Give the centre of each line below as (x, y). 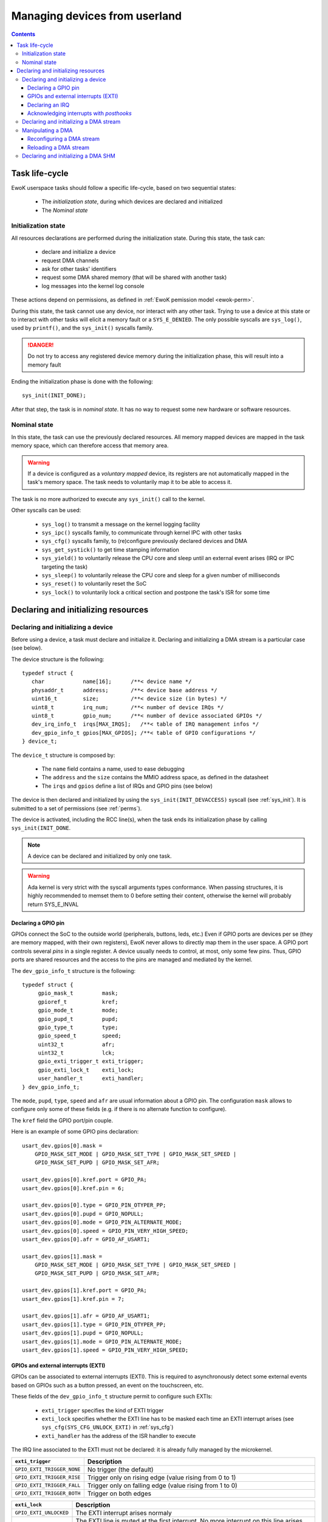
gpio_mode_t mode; (78, 1010)
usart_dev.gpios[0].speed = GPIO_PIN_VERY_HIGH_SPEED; (105, 1231)
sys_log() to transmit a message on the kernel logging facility (121, 524)
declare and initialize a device (79, 252)
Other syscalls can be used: (46, 510)
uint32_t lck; (77, 1053)
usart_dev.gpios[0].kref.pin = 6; (73, 1188)
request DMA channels (70, 260)
